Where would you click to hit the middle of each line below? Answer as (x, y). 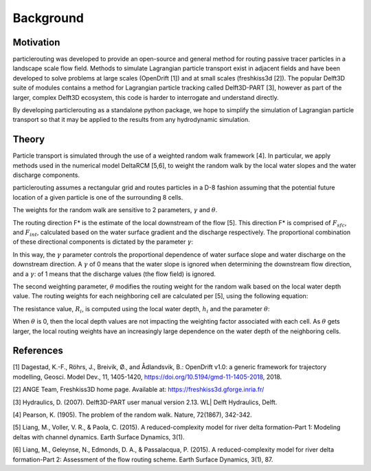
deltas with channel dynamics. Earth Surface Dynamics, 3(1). (99, 437)
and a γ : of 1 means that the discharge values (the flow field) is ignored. (114, 274)
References (38, 351)
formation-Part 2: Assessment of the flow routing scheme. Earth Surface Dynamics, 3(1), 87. (143, 459)
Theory (29, 139)
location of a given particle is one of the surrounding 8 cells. (98, 197)
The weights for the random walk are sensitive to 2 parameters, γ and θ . (115, 210)
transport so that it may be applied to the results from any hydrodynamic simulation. (131, 120)
